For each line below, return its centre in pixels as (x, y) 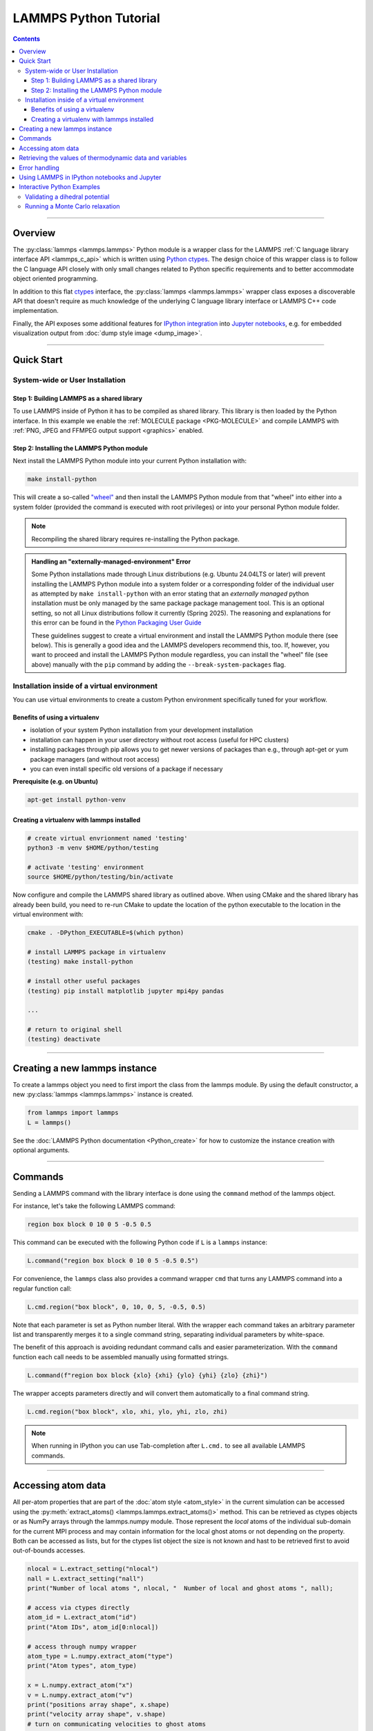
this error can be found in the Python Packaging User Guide (116, 622)
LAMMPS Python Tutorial (86, 18)
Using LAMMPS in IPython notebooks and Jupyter (90, 177)
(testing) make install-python (80, 962)
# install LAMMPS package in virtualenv (96, 952)
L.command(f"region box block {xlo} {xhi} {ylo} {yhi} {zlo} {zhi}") (147, 1375)
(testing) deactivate (64, 1039)
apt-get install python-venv (77, 800)
